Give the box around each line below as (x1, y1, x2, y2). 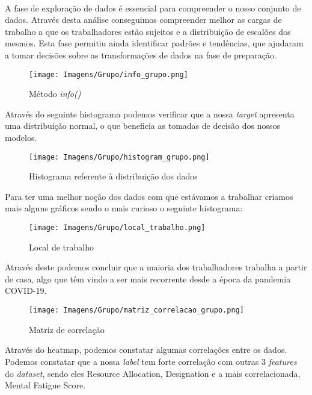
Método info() (29, 87, 81, 100)
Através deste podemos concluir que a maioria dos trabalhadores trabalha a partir (5, 261, 307, 273)
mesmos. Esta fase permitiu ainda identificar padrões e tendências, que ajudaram (5, 37, 304, 49)
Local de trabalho (29, 240, 94, 253)
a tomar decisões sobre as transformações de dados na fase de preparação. (5, 48, 277, 61)
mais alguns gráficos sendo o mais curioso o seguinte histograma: (5, 202, 243, 214)
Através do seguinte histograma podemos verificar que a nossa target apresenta (5, 107, 295, 120)
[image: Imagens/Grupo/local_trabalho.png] (29, 223, 206, 232)
